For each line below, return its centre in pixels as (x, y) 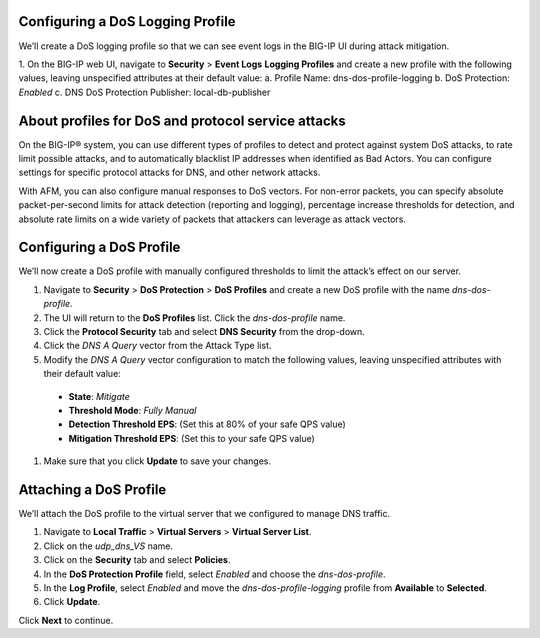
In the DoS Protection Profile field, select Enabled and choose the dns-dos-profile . (214, 574)
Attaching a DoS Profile (92, 489)
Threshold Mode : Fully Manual (132, 410)
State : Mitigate (99, 396)
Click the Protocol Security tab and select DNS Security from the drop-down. (204, 332)
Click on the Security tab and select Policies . (137, 560)
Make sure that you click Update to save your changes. (157, 461)
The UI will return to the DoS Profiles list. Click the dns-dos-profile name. (194, 317)
